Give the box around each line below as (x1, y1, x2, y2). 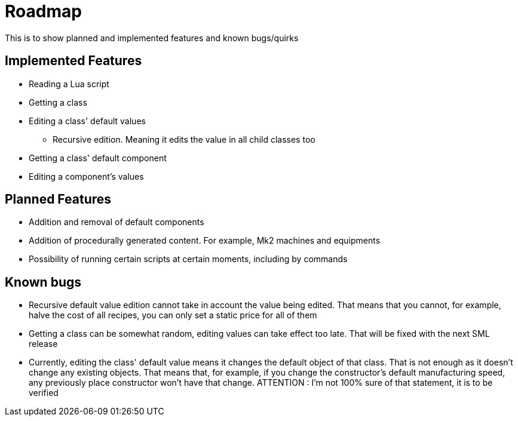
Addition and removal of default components (29, 217, 204, 228)
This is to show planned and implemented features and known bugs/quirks (5, 32, 299, 43)
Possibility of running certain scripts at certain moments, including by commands (29, 254, 348, 265)
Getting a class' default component (29, 152, 167, 163)
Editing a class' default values (29, 115, 146, 126)
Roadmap (5, 1, 82, 21)
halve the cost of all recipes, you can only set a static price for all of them (29, 310, 317, 321)
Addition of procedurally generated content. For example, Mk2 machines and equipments (29, 235, 381, 246)
